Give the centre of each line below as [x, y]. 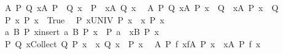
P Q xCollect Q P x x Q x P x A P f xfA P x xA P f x [133, 43]
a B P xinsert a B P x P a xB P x [82, 32]
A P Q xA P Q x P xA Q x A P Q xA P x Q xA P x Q [141, 7]
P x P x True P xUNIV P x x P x [84, 19]
